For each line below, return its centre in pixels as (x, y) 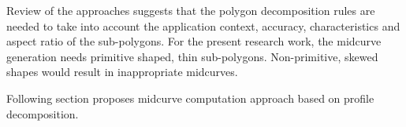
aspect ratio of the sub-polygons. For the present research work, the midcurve (194, 41)
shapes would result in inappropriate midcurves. (122, 72)
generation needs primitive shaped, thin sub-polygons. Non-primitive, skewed (192, 56)
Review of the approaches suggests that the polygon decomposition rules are (191, 10)
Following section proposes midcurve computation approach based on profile (190, 98)
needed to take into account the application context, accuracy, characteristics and (203, 25)
